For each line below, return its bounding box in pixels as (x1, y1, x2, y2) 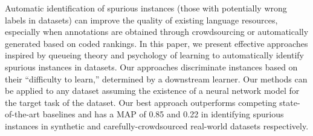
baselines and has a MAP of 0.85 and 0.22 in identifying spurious (42, 108, 284, 120)
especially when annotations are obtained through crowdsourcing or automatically (5, 25, 309, 38)
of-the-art (5, 108, 40, 120)
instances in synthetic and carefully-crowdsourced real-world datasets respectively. (5, 119, 309, 132)
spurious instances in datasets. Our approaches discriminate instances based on (5, 60, 298, 73)
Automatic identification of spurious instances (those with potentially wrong (5, 2, 287, 14)
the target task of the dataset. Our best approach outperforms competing (5, 96, 277, 108)
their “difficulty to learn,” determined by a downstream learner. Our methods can (5, 72, 308, 85)
